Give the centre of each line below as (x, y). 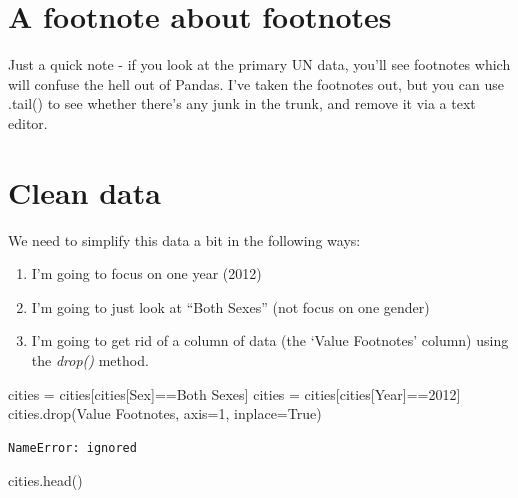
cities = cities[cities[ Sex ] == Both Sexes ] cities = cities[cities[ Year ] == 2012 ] (234, 393)
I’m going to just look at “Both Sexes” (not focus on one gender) (230, 306)
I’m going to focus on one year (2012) (146, 273)
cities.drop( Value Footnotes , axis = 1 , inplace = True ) (165, 413)
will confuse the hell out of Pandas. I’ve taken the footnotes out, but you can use (256, 83)
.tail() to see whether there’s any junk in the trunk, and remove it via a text (242, 103)
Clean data (84, 191)
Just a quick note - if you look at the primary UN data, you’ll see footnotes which (259, 64)
